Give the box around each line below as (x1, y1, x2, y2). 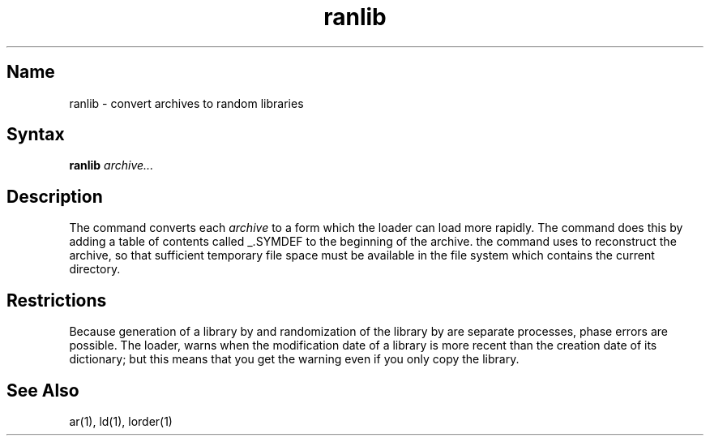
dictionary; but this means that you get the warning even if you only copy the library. (69, 352, 520, 367)
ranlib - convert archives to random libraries (69, 96, 304, 110)
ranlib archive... (69, 158, 154, 173)
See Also (6, 380, 79, 401)
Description (6, 186, 103, 207)
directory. (69, 262, 121, 277)
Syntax (6, 124, 65, 145)
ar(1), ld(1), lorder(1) (69, 414, 173, 428)
